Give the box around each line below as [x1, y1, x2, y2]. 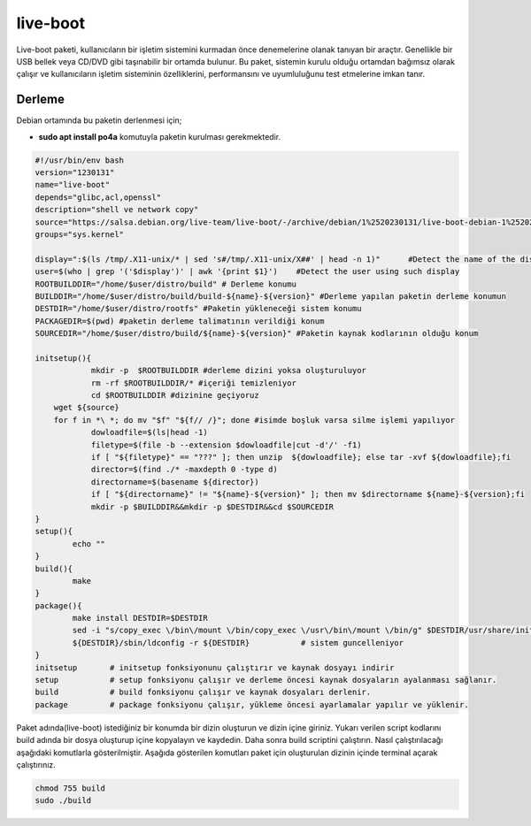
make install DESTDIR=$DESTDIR [72, 613, 208, 623]
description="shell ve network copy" [35, 204, 199, 215]
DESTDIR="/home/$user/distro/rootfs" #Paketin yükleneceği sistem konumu [35, 303, 362, 314]
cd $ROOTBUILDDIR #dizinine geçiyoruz [90, 390, 260, 401]
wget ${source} [53, 402, 119, 413]
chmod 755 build [35, 783, 106, 793]
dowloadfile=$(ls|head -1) [90, 427, 208, 438]
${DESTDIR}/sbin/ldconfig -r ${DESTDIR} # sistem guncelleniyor [72, 638, 404, 647]
